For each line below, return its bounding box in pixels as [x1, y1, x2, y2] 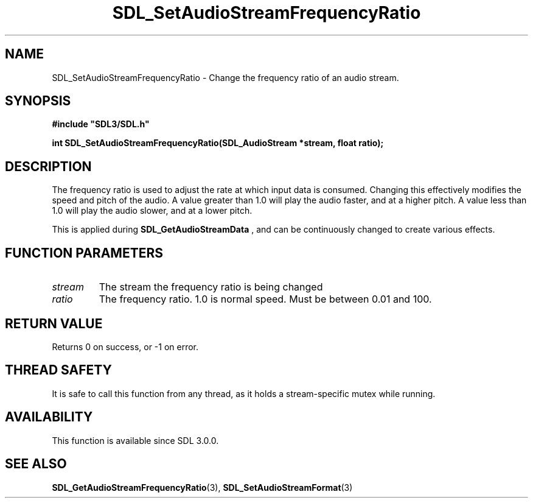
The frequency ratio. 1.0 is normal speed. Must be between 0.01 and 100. [99, 293, 432, 306]
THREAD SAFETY [5, 362, 112, 378]
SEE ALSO [5, 456, 67, 472]
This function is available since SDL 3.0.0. [52, 435, 219, 446]
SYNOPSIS [5, 93, 71, 109]
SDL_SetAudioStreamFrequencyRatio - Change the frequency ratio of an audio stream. [52, 72, 399, 83]
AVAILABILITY [5, 409, 93, 425]
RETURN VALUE [5, 315, 103, 331]
